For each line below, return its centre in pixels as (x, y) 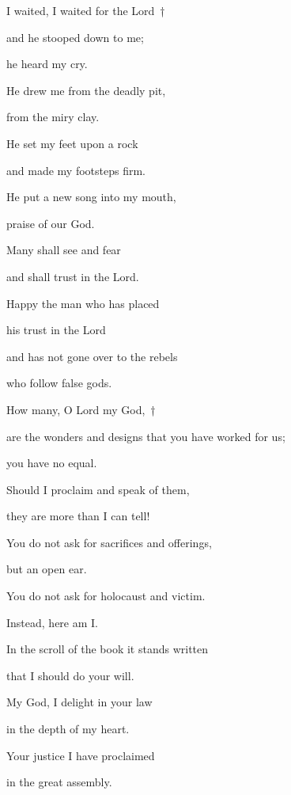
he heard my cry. (47, 64)
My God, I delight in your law (79, 702)
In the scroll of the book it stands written (108, 649)
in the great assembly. (59, 782)
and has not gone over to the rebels (92, 356)
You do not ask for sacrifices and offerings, (109, 542)
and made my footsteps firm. (76, 170)
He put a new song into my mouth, (91, 197)
